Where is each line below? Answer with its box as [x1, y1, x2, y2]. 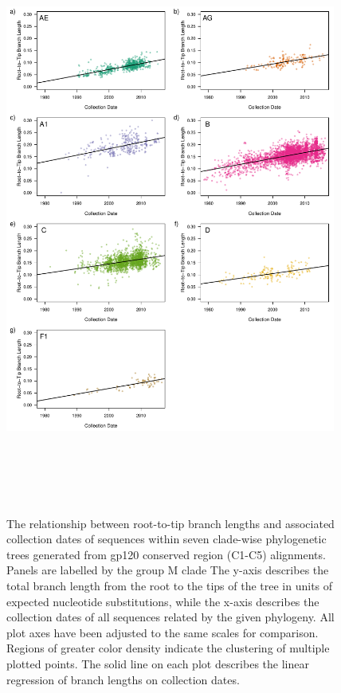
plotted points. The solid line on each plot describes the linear [6, 655, 309, 671]
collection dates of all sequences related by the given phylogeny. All [6, 609, 335, 625]
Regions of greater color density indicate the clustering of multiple [6, 640, 330, 656]
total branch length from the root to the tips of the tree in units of [6, 577, 333, 593]
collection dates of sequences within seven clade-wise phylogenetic [6, 531, 327, 547]
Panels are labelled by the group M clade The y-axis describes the [6, 562, 329, 578]
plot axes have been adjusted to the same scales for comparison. [6, 624, 319, 640]
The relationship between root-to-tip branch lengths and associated [6, 515, 335, 531]
